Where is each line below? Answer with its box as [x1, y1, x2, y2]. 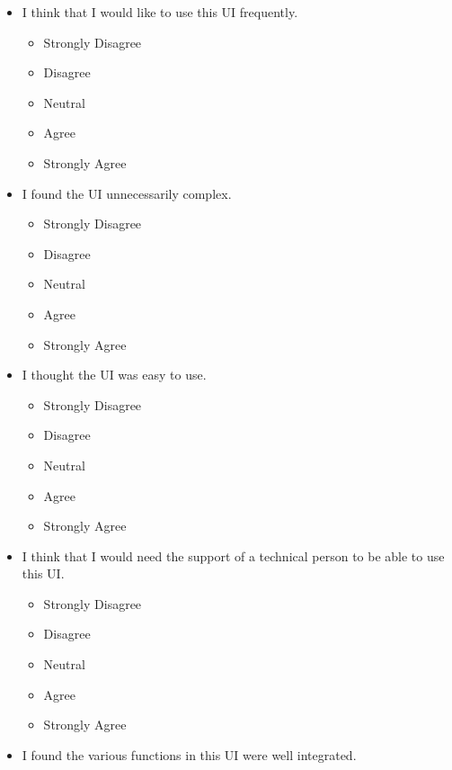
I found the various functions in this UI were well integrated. [22, 745, 357, 764]
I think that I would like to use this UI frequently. [22, 3, 298, 21]
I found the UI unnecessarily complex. [22, 184, 232, 202]
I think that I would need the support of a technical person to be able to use [22, 546, 445, 565]
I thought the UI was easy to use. [22, 365, 207, 384]
